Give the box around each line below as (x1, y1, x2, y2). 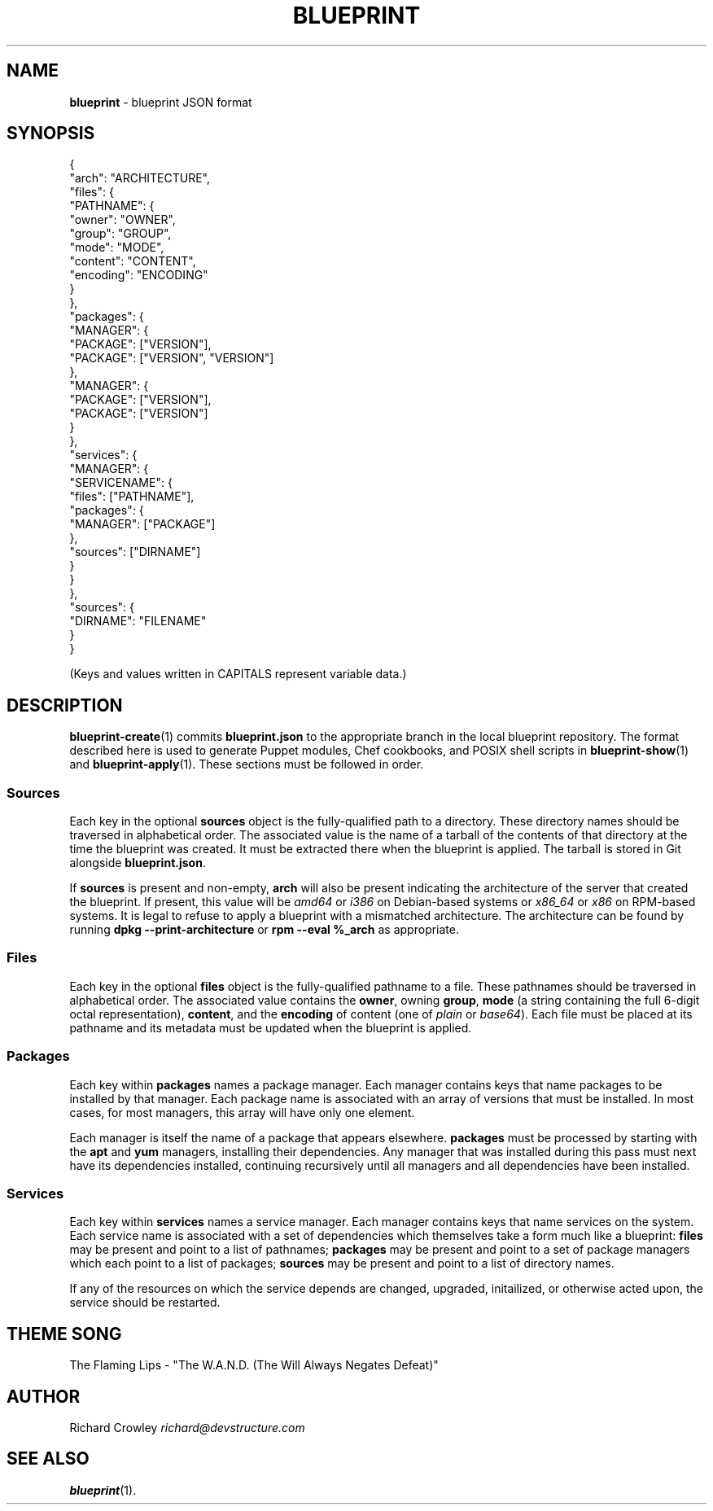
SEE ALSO (7, 1448, 90, 1469)
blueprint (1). (69, 1483, 137, 1497)
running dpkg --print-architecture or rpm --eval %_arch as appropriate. (69, 922, 459, 937)
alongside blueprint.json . (69, 856, 206, 870)
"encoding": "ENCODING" (69, 268, 208, 282)
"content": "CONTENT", (69, 254, 196, 269)
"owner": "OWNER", (69, 212, 176, 227)
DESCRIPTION (7, 694, 123, 716)
